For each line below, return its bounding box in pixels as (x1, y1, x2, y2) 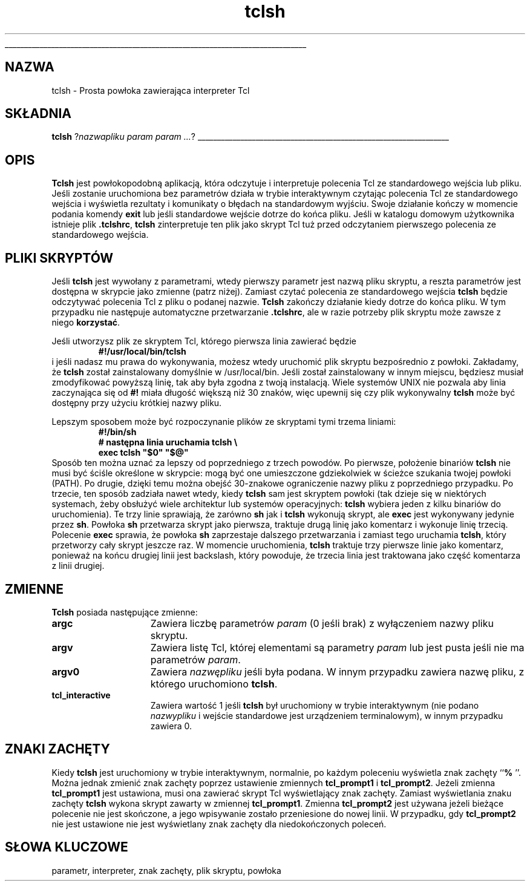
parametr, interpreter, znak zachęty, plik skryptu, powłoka (51, 865, 281, 876)
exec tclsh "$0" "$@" (98, 447, 189, 458)
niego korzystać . (51, 317, 120, 328)
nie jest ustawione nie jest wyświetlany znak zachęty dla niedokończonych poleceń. (51, 818, 387, 829)
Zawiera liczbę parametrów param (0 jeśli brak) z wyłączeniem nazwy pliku (150, 617, 494, 629)
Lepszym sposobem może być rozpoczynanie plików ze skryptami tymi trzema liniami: (51, 416, 396, 427)
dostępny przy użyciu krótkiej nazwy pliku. (51, 398, 222, 409)
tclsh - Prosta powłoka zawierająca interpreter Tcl (51, 85, 250, 96)
